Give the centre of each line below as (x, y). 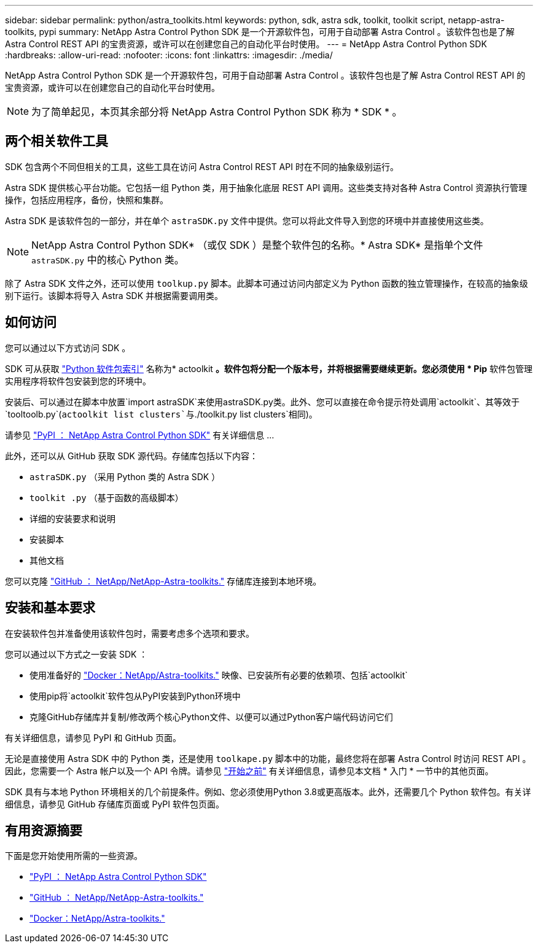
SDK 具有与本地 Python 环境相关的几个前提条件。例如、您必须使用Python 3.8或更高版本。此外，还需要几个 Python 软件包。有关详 (268, 791)
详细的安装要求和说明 (72, 518)
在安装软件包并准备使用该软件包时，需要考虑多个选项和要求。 (130, 633)
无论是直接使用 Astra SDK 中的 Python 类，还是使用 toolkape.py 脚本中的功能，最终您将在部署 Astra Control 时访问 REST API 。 (268, 758)
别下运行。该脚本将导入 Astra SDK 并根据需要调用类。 (114, 295)
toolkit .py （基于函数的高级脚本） (107, 497)
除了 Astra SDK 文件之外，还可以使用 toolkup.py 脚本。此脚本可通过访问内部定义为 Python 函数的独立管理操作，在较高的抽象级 (267, 283)
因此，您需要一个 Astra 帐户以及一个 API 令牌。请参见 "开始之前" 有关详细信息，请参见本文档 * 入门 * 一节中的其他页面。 (249, 771)
